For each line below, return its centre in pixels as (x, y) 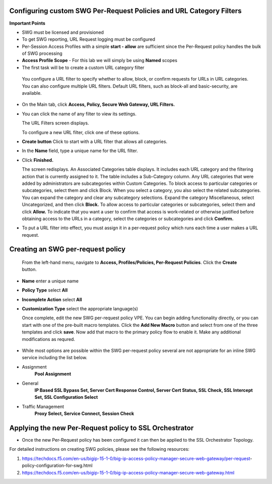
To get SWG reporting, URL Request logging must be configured (89, 39)
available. (32, 93)
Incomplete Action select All (52, 299)
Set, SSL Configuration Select (66, 397)
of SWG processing (42, 53)
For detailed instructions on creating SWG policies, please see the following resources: (99, 449)
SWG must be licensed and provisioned (63, 32)
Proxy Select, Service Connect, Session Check (84, 413)
